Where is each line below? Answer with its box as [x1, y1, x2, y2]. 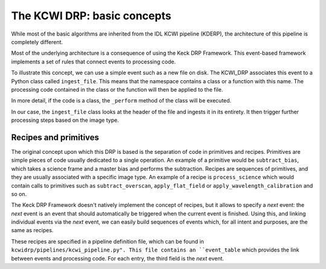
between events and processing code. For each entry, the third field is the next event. [11, 255, 225, 262]
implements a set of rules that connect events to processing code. [11, 58, 176, 65]
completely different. [11, 38, 63, 45]
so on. [11, 190, 27, 197]
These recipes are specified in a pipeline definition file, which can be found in [11, 238, 205, 245]
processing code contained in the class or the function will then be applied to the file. [11, 86, 223, 93]
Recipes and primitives [11, 132, 100, 142]
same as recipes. [11, 227, 54, 234]
